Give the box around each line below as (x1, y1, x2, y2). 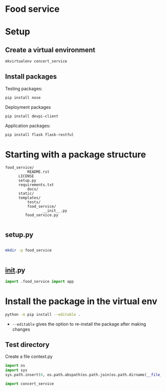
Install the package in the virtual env (5, 296, 158, 307)
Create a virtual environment (5, 45, 95, 54)
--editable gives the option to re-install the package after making (12, 321, 146, 327)
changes (12, 326, 31, 332)
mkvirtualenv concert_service (5, 59, 68, 64)
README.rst (27, 170, 50, 174)
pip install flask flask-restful (5, 132, 74, 137)
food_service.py (25, 213, 58, 218)
